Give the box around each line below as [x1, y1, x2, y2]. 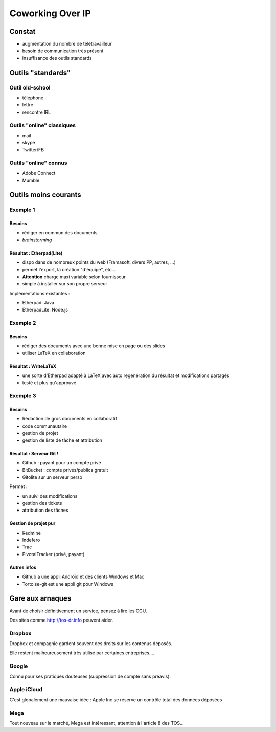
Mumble [22, 177, 40, 184]
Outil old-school [9, 84, 51, 91]
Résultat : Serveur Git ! [9, 450, 59, 456]
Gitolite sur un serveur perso [22, 474, 83, 480]
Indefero [22, 537, 40, 543]
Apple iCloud [9, 686, 43, 693]
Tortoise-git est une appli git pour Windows [22, 581, 113, 587]
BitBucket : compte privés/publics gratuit [22, 467, 108, 473]
